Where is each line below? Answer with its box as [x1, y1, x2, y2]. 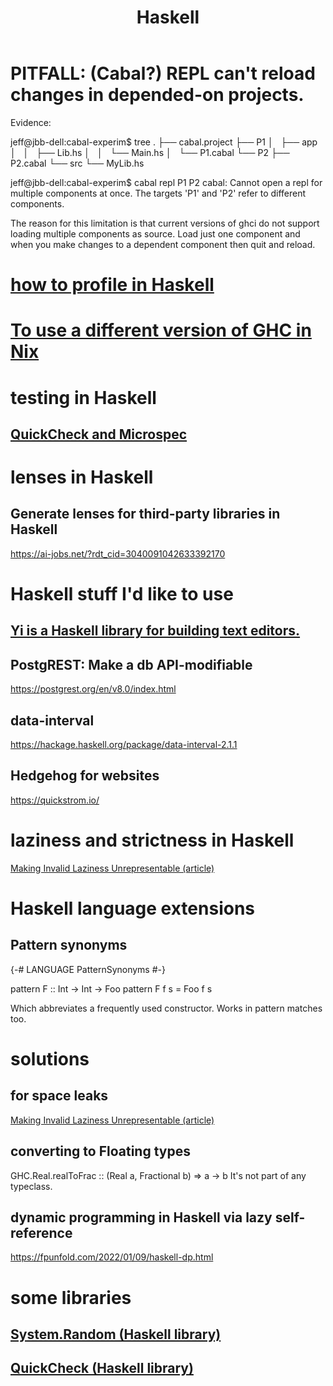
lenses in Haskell [10, 466, 154, 489]
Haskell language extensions [10, 897, 256, 920]
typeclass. [10, 1180, 53, 1192]
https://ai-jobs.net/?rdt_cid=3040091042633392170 [10, 547, 226, 560]
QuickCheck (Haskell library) [10, 1360, 194, 1377]
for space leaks [10, 1087, 109, 1105]
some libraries [10, 1286, 132, 1309]
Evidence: [10, 116, 52, 128]
